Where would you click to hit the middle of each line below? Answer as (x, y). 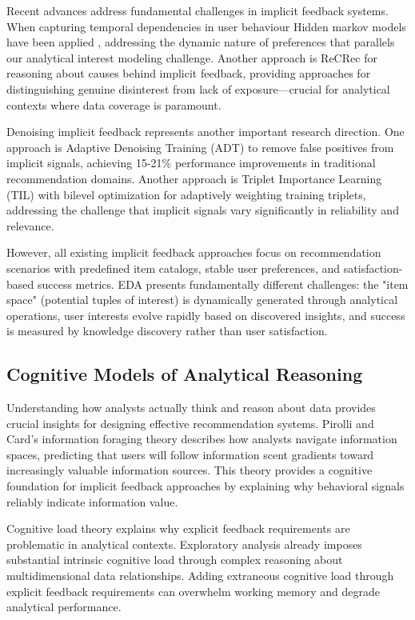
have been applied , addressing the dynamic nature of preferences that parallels (201, 42)
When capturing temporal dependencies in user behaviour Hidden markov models (206, 26)
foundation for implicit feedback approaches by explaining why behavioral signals (206, 486)
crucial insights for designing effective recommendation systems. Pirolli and (190, 423)
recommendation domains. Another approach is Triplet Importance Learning (194, 178)
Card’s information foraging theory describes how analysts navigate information (202, 439)
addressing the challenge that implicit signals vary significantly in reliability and (203, 210)
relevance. (30, 225)
